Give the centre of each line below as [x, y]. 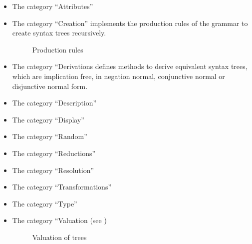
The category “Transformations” [62, 187]
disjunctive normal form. [50, 86]
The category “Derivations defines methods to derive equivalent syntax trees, [130, 66]
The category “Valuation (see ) [59, 220]
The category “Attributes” [53, 6]
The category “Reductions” [54, 153]
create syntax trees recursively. [59, 33]
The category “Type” [45, 203]
